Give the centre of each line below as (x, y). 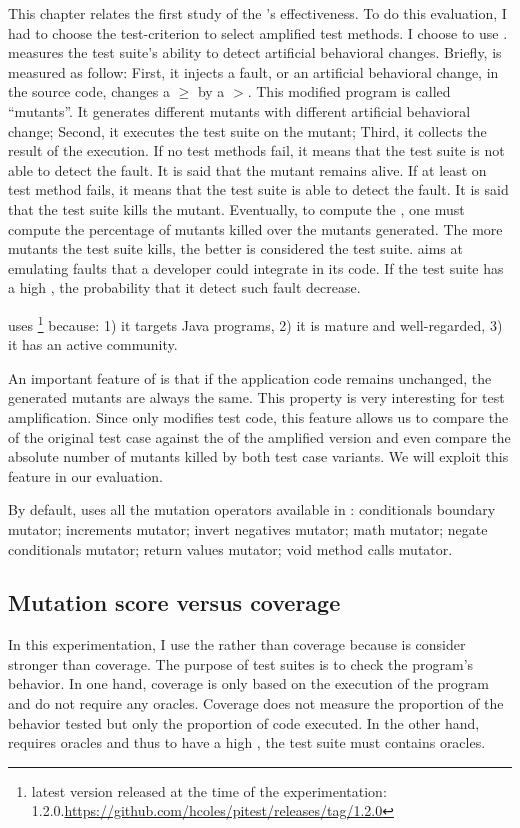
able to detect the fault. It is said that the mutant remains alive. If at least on (247, 169)
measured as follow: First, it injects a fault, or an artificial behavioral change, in (253, 71)
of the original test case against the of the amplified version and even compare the (259, 436)
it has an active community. (93, 344)
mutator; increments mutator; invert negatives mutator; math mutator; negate (248, 528)
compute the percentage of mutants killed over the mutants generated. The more (255, 228)
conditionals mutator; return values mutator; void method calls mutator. (230, 548)
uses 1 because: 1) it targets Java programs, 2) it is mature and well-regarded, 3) (255, 323)
